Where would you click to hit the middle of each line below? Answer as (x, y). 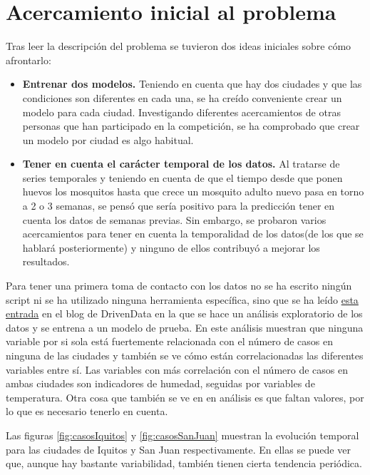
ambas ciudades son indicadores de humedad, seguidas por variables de (160, 383)
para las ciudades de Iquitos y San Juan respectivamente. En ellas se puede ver (178, 449)
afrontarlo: (29, 60)
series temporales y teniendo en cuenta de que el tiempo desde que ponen (183, 177)
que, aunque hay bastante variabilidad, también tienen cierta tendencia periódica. (184, 463)
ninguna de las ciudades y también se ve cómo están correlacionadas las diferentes (185, 355)
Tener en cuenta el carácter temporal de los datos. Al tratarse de (181, 164)
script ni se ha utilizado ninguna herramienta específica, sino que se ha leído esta (182, 299)
